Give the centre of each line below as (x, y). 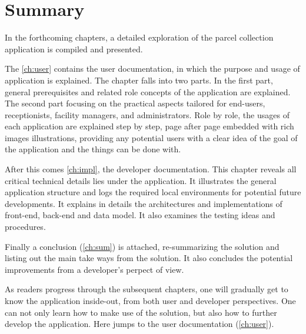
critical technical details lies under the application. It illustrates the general (141, 180)
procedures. (25, 227)
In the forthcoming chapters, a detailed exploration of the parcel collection (139, 37)
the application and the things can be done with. (93, 149)
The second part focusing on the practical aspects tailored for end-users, (135, 103)
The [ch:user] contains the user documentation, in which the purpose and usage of (152, 69)
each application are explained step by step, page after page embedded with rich (149, 126)
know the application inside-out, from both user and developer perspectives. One (150, 300)
